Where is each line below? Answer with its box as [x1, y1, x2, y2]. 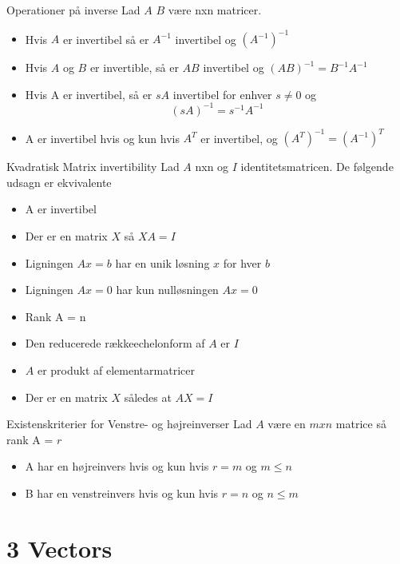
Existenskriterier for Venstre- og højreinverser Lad [6, 415, 252, 432]
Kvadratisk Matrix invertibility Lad [6, 158, 180, 175]
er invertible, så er [89, 59, 179, 76]
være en [267, 415, 306, 432]
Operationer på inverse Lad [6, 2, 141, 18]
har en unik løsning [115, 254, 210, 271]
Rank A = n [25, 308, 86, 324]
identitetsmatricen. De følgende [240, 158, 394, 175]
